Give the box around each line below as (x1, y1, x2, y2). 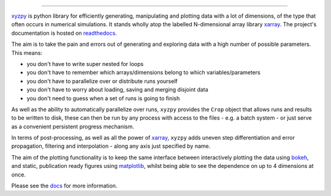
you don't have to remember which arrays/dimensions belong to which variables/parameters (26, 69, 261, 76)
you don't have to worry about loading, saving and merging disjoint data (26, 86, 208, 93)
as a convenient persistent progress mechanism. (11, 123, 134, 130)
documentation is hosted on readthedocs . (11, 29, 117, 37)
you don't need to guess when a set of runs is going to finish (26, 95, 180, 102)
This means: (11, 49, 43, 56)
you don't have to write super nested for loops (26, 60, 144, 67)
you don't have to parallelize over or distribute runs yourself (26, 77, 178, 85)
